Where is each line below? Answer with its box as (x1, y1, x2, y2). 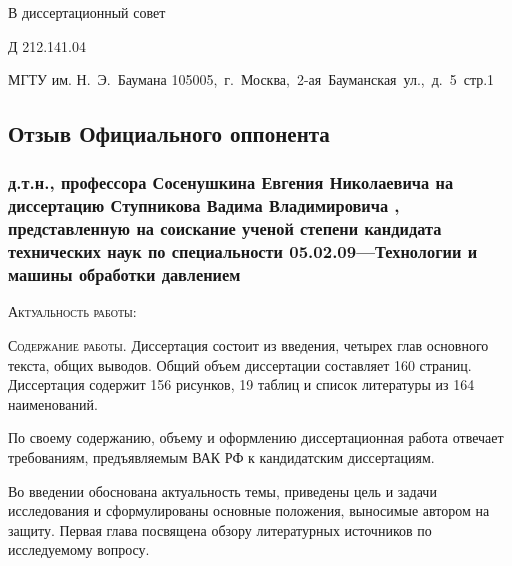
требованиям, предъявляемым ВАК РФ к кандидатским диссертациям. (8, 447, 435, 468)
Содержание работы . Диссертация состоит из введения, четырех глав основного (8, 335, 489, 356)
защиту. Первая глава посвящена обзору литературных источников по (8, 519, 432, 540)
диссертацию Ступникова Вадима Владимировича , (8, 193, 400, 218)
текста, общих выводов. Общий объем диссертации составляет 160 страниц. (8, 354, 472, 375)
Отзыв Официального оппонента (8, 118, 330, 149)
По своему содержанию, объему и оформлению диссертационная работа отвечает (8, 427, 504, 448)
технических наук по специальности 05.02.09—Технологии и (8, 239, 478, 264)
